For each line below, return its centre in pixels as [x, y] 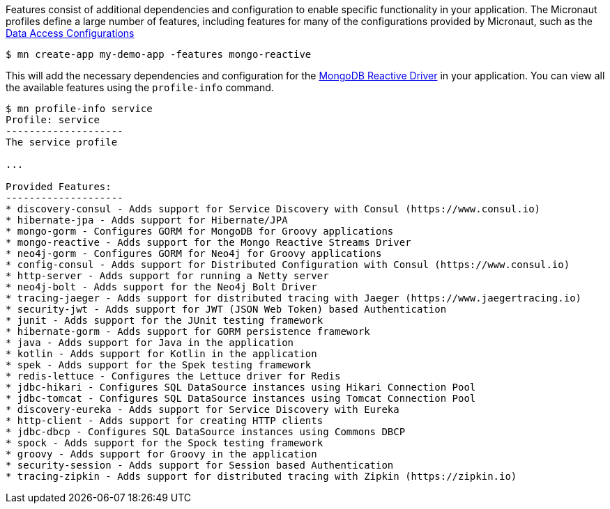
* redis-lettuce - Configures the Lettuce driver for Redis [173, 376]
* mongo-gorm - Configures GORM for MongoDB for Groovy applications [200, 231]
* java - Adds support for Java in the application [150, 343]
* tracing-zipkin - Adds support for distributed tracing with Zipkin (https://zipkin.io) [261, 476]
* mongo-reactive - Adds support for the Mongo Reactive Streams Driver [208, 242]
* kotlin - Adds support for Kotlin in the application [161, 354]
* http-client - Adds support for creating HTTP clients [165, 421]
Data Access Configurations [70, 33]
